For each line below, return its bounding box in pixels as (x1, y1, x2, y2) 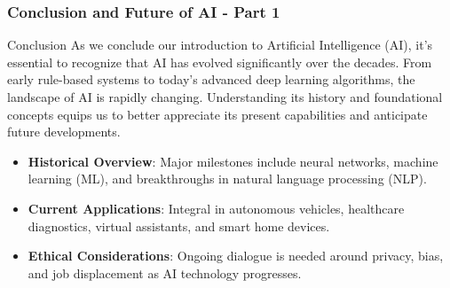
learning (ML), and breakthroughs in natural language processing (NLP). (28, 169, 427, 188)
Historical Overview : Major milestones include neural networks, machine (28, 152, 438, 170)
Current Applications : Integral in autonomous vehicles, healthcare (28, 198, 405, 217)
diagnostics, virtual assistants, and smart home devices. (28, 216, 330, 235)
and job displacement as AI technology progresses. (28, 263, 302, 282)
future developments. (7, 122, 121, 141)
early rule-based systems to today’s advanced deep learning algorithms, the (7, 70, 415, 89)
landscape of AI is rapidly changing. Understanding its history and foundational (7, 88, 443, 105)
